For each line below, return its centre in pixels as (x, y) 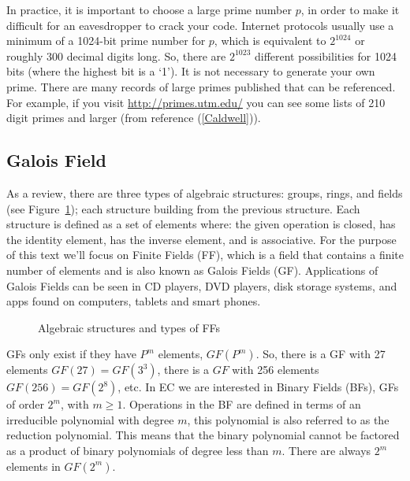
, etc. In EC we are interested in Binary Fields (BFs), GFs (258, 387)
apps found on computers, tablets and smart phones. (134, 301)
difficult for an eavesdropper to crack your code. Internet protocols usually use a (200, 25)
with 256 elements (276, 370)
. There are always (326, 451)
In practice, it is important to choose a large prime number (149, 9)
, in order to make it (350, 9)
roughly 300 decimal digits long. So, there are (116, 55)
